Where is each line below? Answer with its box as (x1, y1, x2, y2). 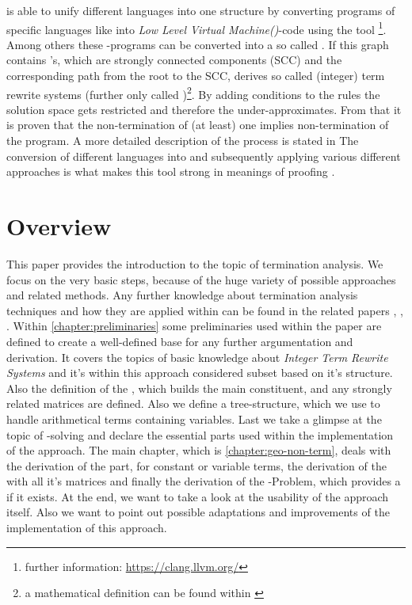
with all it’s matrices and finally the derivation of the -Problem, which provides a (6, 473, 401, 489)
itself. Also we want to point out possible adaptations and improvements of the (6, 504, 390, 520)
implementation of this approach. (6, 519, 167, 536)
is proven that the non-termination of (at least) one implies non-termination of (6, 116, 389, 133)
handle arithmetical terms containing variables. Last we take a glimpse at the (6, 410, 382, 427)
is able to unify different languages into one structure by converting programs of (6, 2, 395, 18)
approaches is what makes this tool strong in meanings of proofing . (6, 163, 335, 180)
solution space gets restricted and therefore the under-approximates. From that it (6, 101, 402, 117)
